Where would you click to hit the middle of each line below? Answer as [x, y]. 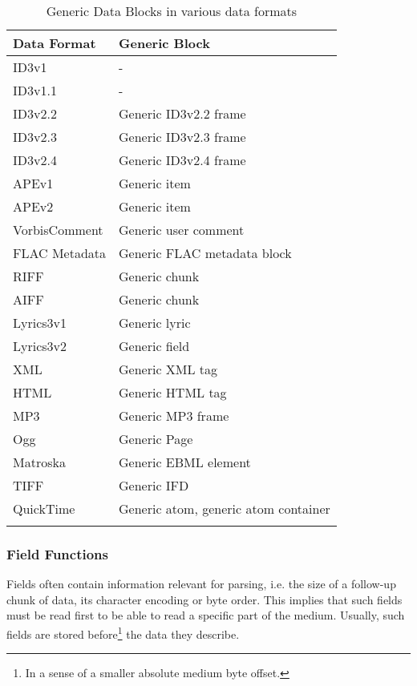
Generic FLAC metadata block [205, 253]
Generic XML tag [168, 369]
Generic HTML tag [173, 392]
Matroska [39, 462]
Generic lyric [155, 323]
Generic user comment [182, 230]
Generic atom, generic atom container [225, 508]
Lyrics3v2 [40, 346]
